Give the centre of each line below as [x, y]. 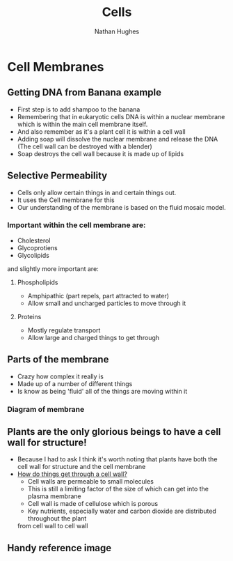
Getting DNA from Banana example [85, 92]
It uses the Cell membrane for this [66, 200]
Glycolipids [33, 255]
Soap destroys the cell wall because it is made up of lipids [101, 153]
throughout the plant [57, 518]
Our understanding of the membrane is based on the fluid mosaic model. [121, 207]
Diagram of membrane [46, 409]
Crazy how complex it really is [61, 376]
